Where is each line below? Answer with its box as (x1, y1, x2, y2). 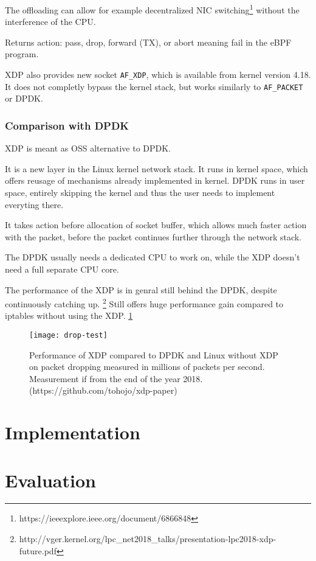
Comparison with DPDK (5, 117, 129, 133)
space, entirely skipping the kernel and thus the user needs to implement (5, 186, 275, 198)
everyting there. (5, 198, 64, 211)
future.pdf (19, 544, 57, 557)
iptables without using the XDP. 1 (5, 309, 133, 322)
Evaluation (5, 467, 96, 492)
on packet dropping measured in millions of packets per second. (29, 360, 265, 373)
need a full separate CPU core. (5, 262, 119, 275)
